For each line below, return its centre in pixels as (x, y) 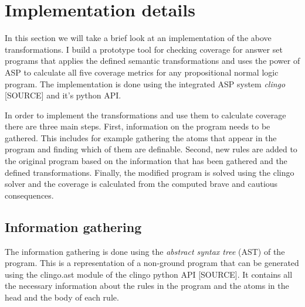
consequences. (29, 195)
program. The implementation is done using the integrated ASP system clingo (145, 83)
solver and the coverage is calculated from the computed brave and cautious (141, 184)
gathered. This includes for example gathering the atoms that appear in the (141, 137)
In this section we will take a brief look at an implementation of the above (138, 38)
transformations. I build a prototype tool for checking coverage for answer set (144, 49)
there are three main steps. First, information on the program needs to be (138, 126)
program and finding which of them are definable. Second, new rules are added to (151, 149)
